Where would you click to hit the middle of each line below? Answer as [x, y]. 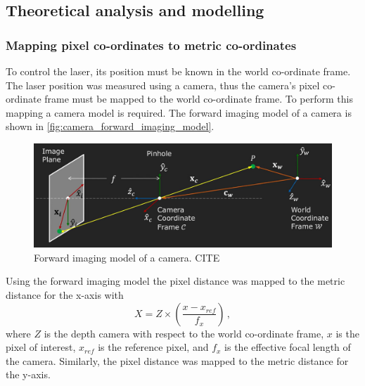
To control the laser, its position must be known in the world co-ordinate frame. [178, 71]
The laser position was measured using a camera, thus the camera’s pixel [163, 85]
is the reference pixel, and [153, 347]
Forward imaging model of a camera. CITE [127, 257]
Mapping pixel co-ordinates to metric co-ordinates [151, 45]
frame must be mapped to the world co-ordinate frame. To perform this [199, 99]
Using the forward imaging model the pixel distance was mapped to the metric [175, 281]
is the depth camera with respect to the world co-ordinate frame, [184, 333]
